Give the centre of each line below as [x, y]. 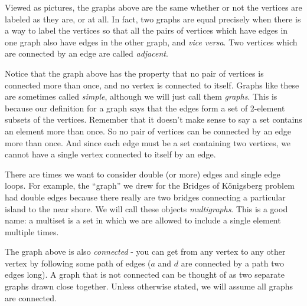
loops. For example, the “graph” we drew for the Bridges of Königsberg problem [150, 185]
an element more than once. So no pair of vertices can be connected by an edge [148, 131]
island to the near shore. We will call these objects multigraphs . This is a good [146, 208]
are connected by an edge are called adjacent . [86, 53]
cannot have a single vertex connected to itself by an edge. [110, 154]
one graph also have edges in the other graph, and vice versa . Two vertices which [151, 42]
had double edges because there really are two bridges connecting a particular [145, 197]
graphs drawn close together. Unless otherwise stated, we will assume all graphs [149, 286]
